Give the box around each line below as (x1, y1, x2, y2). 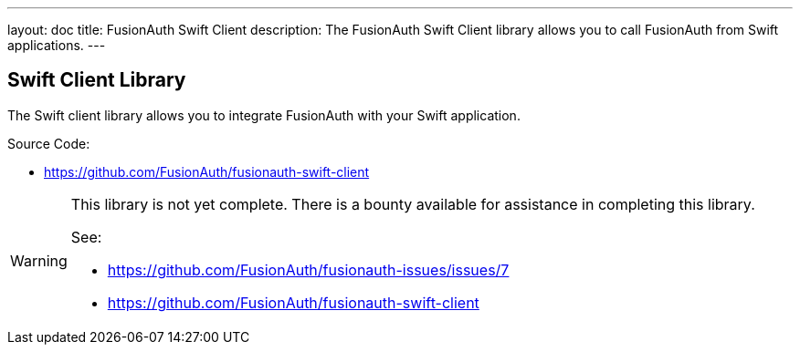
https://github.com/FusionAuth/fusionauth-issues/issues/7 (107, 260, 510, 279)
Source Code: (7, 135, 90, 151)
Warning (10, 251, 68, 270)
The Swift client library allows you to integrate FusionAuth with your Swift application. (7, 107, 521, 123)
